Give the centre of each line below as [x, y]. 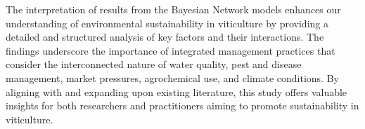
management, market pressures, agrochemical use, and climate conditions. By [172, 77]
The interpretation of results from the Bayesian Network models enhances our [173, 9]
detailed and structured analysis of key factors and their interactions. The [165, 37]
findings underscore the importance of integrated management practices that [171, 50]
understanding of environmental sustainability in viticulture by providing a [167, 23]
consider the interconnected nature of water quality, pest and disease [154, 64]
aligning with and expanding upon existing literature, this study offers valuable [177, 91]
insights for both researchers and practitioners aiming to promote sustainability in [182, 106]
